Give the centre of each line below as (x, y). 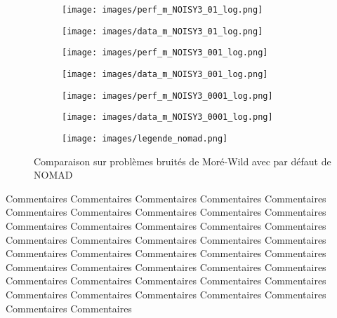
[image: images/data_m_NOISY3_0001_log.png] (167, 117)
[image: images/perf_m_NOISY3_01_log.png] (163, 10)
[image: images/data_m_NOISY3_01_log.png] (163, 31)
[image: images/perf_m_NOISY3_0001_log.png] (167, 96)
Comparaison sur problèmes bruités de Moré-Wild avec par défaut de (183, 161)
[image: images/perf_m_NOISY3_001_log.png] (165, 53)
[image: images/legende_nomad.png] (145, 138)
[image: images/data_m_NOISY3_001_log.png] (165, 74)
